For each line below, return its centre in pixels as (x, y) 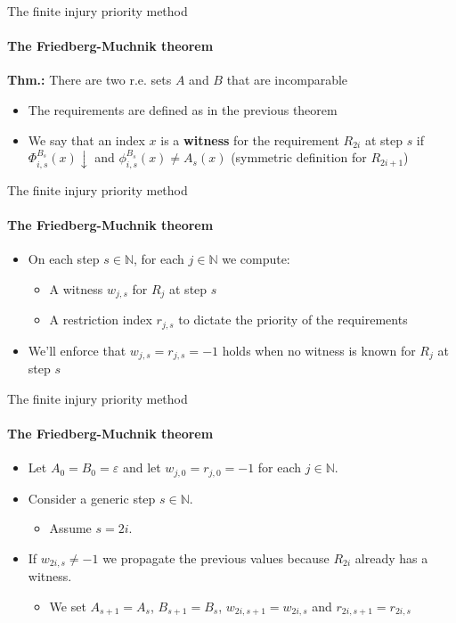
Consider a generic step (92, 498)
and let (142, 467)
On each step (64, 259)
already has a (391, 557)
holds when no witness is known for (319, 350)
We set (68, 606)
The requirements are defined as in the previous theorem (183, 109)
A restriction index (101, 320)
